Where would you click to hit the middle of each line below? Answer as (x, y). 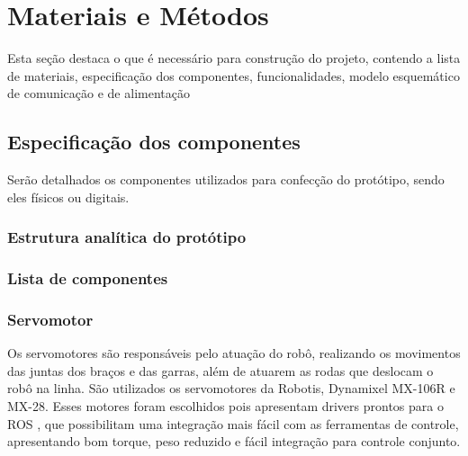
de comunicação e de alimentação (99, 93)
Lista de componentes (88, 278)
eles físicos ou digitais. (68, 197)
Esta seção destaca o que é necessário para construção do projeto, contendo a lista (234, 58)
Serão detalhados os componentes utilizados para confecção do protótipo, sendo (226, 179)
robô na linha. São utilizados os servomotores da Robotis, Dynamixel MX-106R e (231, 388)
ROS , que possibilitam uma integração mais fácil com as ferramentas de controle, (233, 423)
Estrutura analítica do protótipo (127, 237)
